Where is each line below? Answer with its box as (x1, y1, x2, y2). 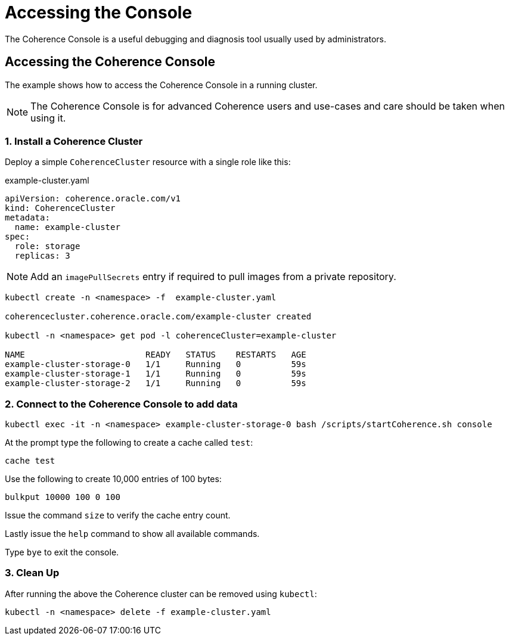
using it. (30, 111, 66, 124)
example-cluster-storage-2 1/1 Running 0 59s (5, 378, 306, 389)
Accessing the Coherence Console (5, 54, 216, 70)
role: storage (14, 241, 80, 251)
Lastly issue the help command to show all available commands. (5, 529, 260, 539)
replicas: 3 (14, 251, 70, 261)
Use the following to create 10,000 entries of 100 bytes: (5, 474, 222, 484)
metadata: (5, 213, 50, 223)
